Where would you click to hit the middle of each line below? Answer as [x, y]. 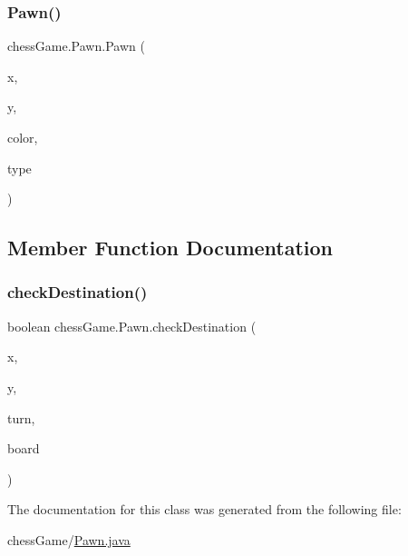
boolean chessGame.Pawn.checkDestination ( [132, 326]
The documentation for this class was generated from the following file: [204, 509]
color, [23, 137]
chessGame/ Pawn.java [69, 539]
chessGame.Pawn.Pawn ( [76, 46]
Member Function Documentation [170, 248]
